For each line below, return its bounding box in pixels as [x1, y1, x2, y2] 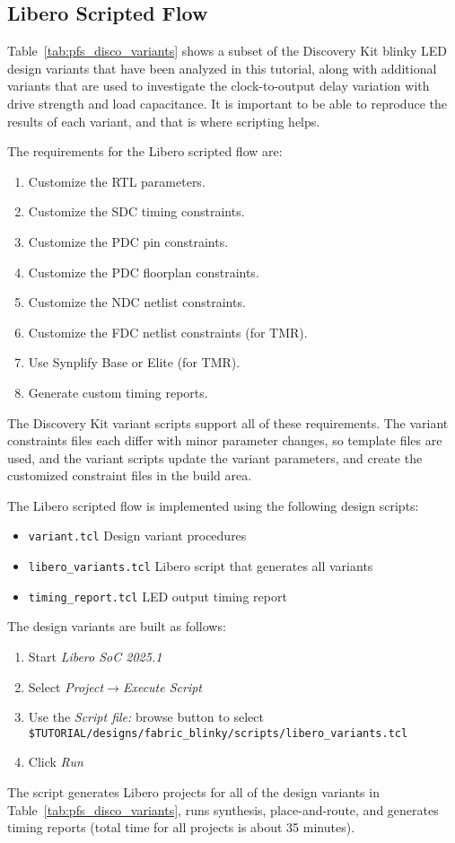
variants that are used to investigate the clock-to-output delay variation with [7, 76, 430, 95]
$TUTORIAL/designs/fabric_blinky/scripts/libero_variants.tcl [28, 726, 408, 740]
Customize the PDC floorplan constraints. [28, 262, 259, 281]
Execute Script [122, 677, 203, 696]
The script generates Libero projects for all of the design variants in [7, 783, 380, 802]
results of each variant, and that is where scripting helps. [7, 111, 320, 130]
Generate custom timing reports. [28, 382, 208, 401]
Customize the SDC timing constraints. [28, 202, 245, 221]
